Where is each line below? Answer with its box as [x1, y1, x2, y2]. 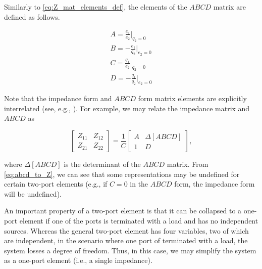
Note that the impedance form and [4, 93, 112, 104]
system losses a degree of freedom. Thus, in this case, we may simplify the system [4, 245, 256, 255]
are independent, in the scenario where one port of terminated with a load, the [4, 235, 248, 246]
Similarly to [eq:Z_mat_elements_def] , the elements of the [4, 2, 187, 12]
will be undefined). [4, 188, 62, 199]
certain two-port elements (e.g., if [4, 178, 108, 189]
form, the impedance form [174, 178, 255, 189]
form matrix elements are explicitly [138, 93, 247, 104]
